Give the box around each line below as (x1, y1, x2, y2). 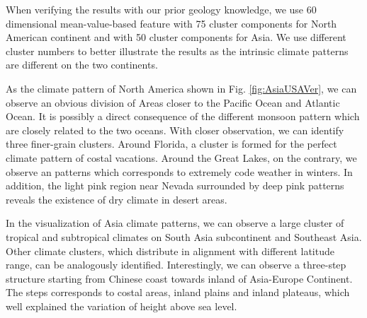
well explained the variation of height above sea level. (6, 298, 237, 313)
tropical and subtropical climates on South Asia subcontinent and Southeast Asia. (6, 229, 362, 244)
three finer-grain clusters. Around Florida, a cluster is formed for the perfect (6, 136, 337, 151)
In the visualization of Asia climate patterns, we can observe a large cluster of (6, 216, 344, 230)
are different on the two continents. (6, 57, 158, 72)
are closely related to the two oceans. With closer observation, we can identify (6, 122, 344, 137)
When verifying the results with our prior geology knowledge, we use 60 (6, 2, 317, 16)
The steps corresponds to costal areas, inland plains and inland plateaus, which (6, 285, 350, 300)
